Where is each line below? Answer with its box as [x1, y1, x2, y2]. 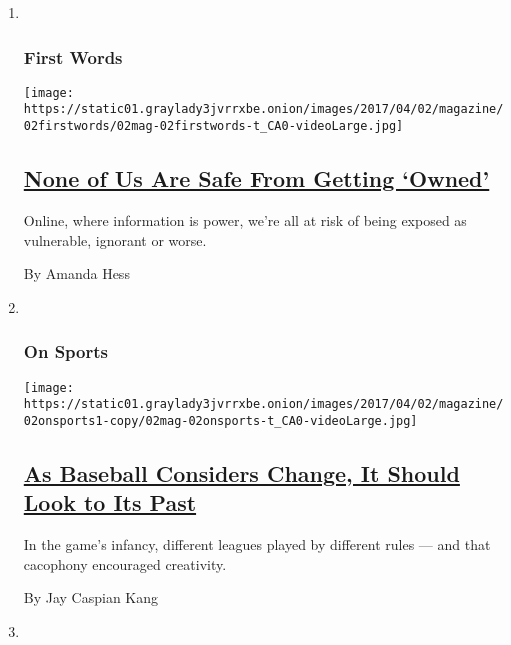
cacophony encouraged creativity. [23, 553, 227, 574]
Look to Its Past [23, 487, 197, 518]
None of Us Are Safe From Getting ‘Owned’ [23, 163, 490, 194]
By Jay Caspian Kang [23, 587, 159, 608]
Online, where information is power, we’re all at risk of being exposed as [23, 209, 467, 230]
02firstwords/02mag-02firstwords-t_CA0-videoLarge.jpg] [23, 119, 404, 134]
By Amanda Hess [23, 263, 130, 284]
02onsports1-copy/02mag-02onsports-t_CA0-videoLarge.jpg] [23, 413, 418, 428]
